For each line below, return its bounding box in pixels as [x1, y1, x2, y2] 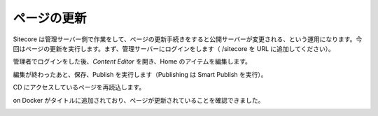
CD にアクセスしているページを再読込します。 [13, 83, 146, 92]
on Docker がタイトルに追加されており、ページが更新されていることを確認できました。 [13, 96, 265, 104]
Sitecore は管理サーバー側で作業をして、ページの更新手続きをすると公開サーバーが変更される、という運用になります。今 [13, 35, 363, 43]
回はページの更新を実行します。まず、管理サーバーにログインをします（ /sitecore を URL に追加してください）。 [13, 44, 335, 52]
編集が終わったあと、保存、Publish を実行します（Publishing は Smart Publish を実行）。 [13, 70, 267, 78]
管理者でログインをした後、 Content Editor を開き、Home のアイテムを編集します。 [13, 57, 252, 66]
